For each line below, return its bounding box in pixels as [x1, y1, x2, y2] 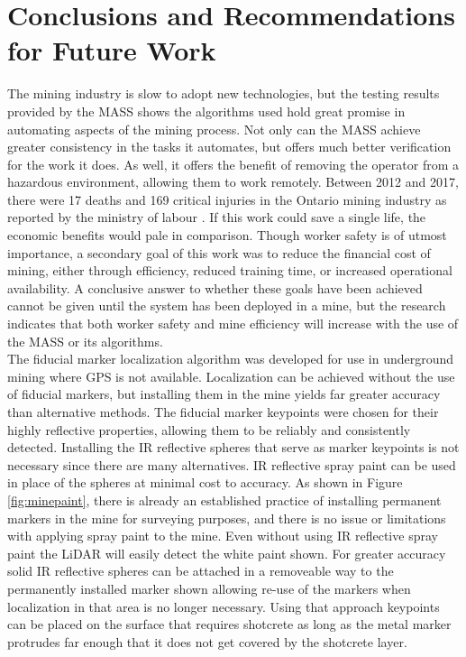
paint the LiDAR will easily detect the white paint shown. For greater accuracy [7, 543, 446, 562]
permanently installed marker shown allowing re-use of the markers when [7, 578, 411, 597]
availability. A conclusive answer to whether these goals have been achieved [7, 278, 423, 297]
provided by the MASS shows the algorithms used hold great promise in [7, 101, 406, 120]
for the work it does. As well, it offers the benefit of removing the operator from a [7, 154, 459, 173]
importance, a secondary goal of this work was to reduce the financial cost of [7, 243, 431, 262]
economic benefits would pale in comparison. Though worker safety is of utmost [7, 226, 447, 245]
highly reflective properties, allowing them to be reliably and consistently [7, 420, 411, 439]
